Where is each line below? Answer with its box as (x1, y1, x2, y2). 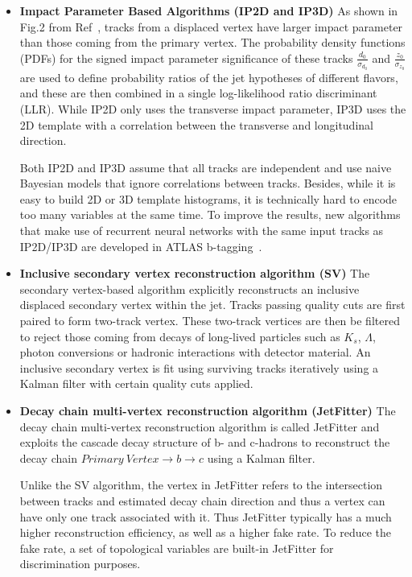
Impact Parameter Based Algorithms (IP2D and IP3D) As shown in (19, 2, 398, 19)
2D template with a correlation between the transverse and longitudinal (19, 116, 373, 133)
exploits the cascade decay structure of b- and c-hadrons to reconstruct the (19, 434, 390, 451)
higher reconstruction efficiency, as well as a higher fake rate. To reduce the (19, 524, 392, 541)
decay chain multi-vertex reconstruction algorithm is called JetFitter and (19, 418, 380, 435)
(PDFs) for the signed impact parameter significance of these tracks (19, 49, 353, 66)
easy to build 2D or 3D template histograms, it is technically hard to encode (19, 190, 398, 207)
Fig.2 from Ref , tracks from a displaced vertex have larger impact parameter (19, 18, 403, 35)
